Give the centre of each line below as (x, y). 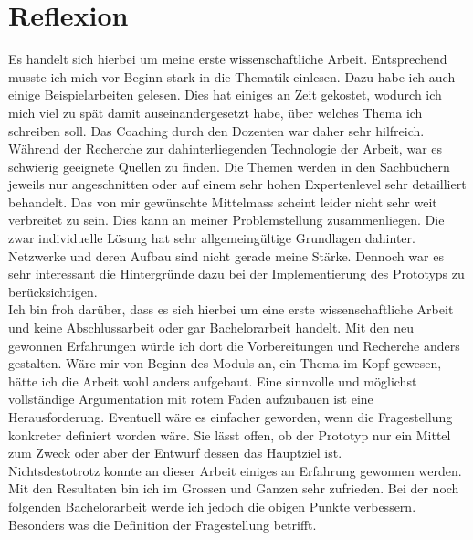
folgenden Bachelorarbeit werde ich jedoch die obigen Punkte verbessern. (212, 506)
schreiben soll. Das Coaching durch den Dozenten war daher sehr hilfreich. (216, 130)
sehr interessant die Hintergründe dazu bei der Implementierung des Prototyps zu (236, 274)
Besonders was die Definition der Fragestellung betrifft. (163, 524)
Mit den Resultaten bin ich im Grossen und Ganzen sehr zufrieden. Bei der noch (234, 488)
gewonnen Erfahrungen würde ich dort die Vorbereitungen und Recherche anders (234, 345)
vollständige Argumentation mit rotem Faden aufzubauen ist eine (191, 399)
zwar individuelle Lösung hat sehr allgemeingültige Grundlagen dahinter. (212, 238)
